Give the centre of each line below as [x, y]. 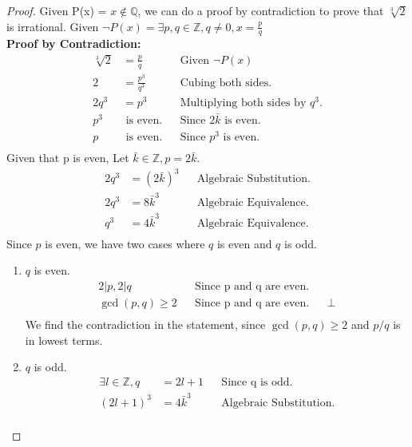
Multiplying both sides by [243, 103]
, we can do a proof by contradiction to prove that [261, 10]
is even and [244, 243]
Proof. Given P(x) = [57, 10]
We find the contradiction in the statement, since [145, 324]
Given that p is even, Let [68, 158]
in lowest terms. [64, 340]
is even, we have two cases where [125, 243]
